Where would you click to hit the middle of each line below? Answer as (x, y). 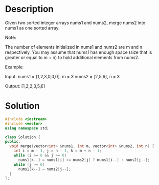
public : (13, 142)
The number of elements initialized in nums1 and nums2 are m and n (74, 47)
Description (29, 9)
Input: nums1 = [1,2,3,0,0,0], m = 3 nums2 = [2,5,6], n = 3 (62, 76)
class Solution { (23, 137)
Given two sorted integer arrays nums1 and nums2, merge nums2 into (75, 23)
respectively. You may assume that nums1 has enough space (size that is (79, 52)
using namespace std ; (27, 128)
